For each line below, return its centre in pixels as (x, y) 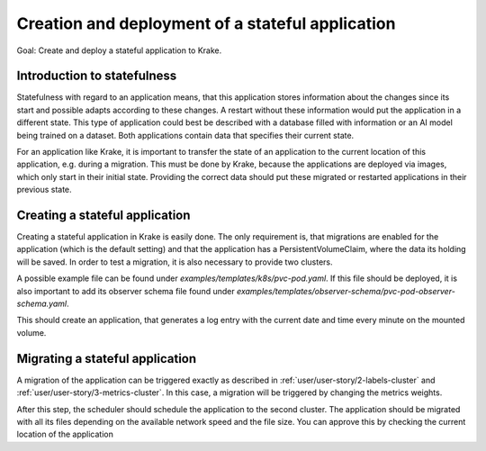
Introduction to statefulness (97, 76)
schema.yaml (42, 304)
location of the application (65, 434)
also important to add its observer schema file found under (126, 291)
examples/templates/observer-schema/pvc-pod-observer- (346, 291)
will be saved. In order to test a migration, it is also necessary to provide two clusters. (175, 262)
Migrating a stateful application (107, 359)
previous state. (44, 190)
